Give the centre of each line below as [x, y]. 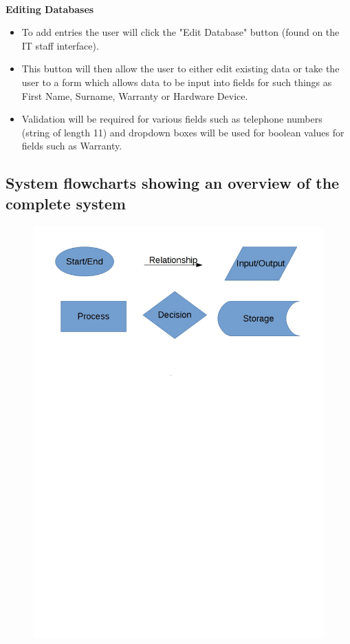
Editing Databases [50, 9]
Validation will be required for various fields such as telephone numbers [172, 119]
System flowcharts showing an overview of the [173, 183]
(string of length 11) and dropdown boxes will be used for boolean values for [183, 132]
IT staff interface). [60, 45]
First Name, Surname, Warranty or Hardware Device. [135, 95]
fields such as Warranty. [72, 146]
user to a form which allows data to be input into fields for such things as [177, 82]
